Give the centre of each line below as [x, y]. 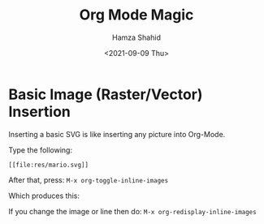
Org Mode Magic [136, 15]
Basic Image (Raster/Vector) [106, 94]
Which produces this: [44, 196]
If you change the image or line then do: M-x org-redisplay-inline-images [133, 211]
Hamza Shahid [136, 37]
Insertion [40, 112]
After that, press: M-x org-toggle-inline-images [89, 179]
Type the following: [41, 150]
